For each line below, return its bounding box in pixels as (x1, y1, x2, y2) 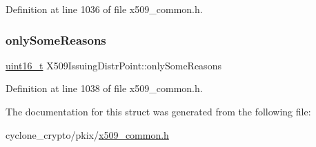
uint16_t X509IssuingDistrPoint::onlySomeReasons (6, 58, 221, 72)
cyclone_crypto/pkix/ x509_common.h (6, 127, 169, 142)
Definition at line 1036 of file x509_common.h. (6, 2, 203, 16)
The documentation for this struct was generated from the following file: (6, 104, 311, 118)
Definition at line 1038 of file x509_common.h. (6, 81, 203, 95)
